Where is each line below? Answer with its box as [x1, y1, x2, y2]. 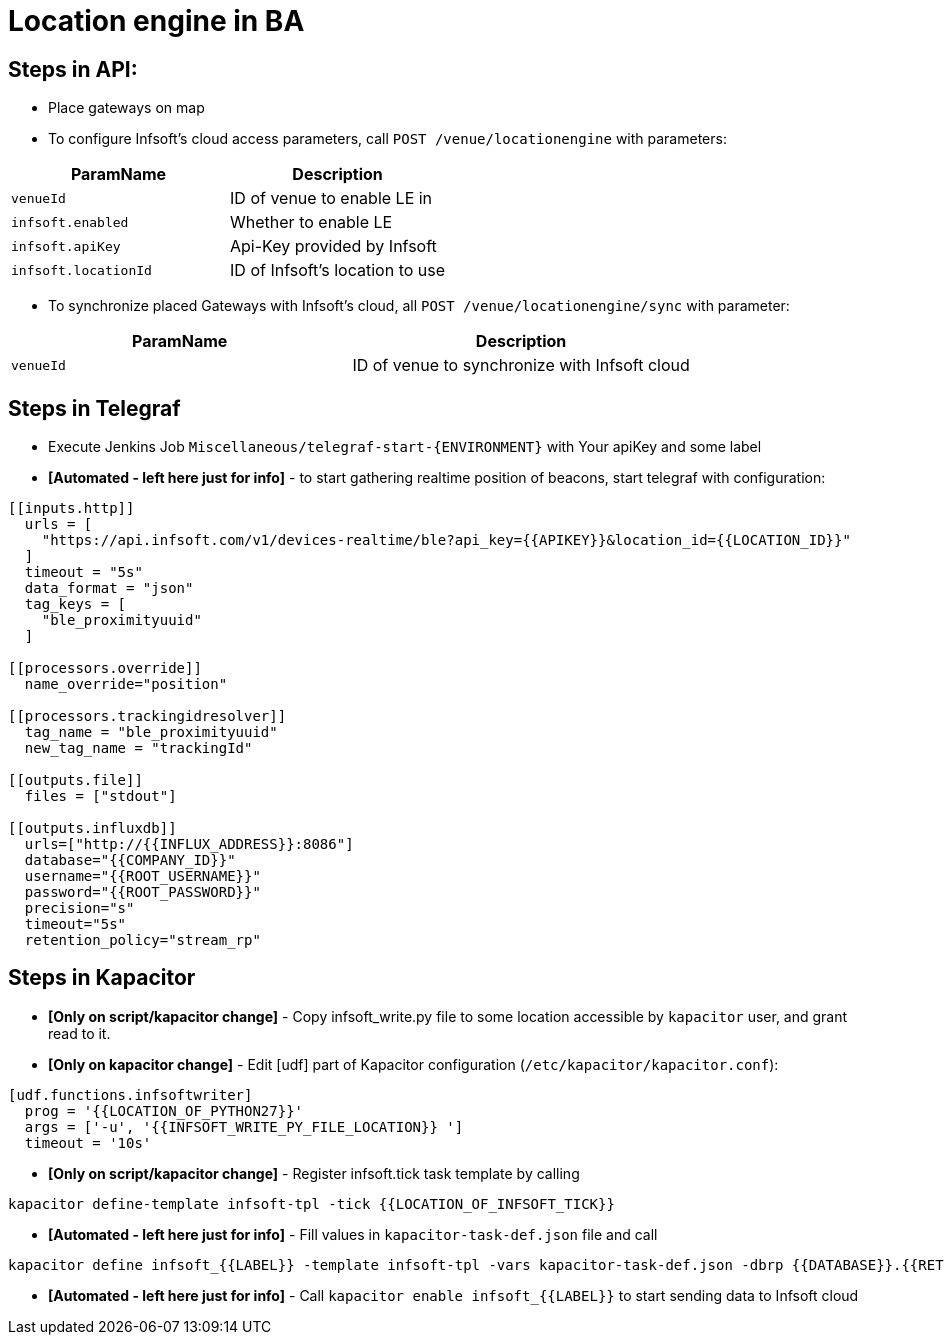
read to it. [48, 1024, 111, 1042]
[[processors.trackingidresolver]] [8, 708, 287, 725]
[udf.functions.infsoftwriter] [8, 1086, 253, 1103]
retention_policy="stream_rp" [24, 932, 261, 949]
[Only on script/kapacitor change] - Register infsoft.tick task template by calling [48, 1164, 580, 1182]
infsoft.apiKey [11, 238, 121, 254]
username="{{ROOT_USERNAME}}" [24, 868, 261, 885]
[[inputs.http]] [8, 500, 135, 517]
